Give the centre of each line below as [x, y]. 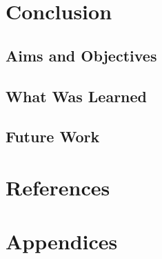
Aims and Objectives [81, 55]
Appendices [62, 241]
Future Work [53, 136]
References [58, 187]
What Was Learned [77, 96]
